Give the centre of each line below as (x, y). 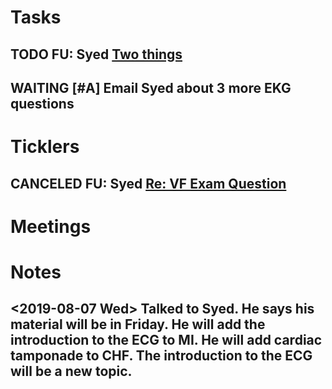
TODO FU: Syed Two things (96, 54)
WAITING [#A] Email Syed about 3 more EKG (151, 87)
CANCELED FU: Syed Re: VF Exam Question (148, 183)
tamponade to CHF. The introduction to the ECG (161, 356)
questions (42, 103)
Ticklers (45, 147)
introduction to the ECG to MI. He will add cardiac (166, 340)
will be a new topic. (71, 371)
